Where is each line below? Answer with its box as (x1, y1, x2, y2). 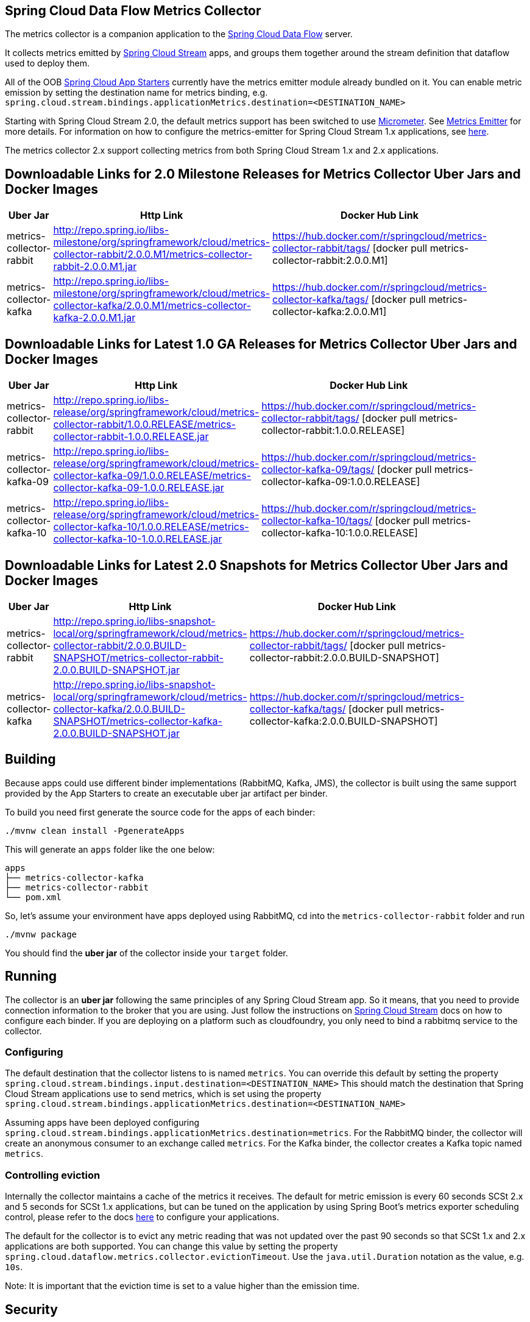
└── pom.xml (5, 892, 62, 902)
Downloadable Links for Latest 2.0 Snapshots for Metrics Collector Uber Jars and (5, 557, 508, 573)
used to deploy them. (5, 58, 90, 69)
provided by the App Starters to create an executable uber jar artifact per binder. (5, 787, 328, 798)
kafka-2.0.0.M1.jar (53, 311, 136, 324)
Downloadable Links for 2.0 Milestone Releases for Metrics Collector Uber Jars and (5, 166, 521, 182)
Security (5, 1301, 58, 1317)
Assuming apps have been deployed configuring (5, 1117, 200, 1128)
